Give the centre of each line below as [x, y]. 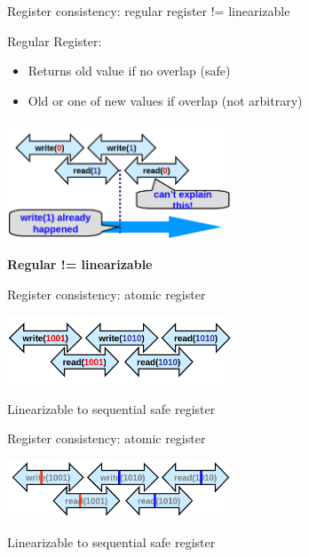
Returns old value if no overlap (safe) [129, 71]
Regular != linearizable [80, 264]
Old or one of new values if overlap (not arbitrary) [165, 100]
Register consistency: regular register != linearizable [149, 11]
